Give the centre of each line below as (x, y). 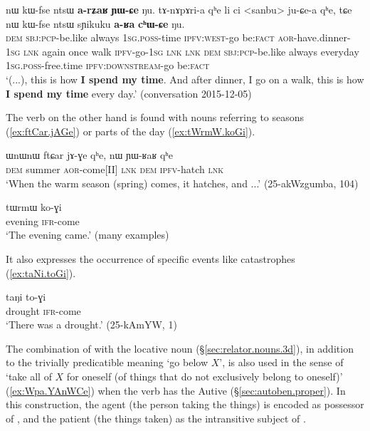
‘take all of (29, 377)
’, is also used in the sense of (281, 362)
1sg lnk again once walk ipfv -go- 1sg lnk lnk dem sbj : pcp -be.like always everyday (183, 51)
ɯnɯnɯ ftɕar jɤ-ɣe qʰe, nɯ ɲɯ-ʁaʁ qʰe (90, 155)
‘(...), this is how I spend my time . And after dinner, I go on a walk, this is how (185, 79)
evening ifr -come (43, 220)
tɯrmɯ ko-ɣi (34, 207)
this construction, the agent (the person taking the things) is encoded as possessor (185, 404)
